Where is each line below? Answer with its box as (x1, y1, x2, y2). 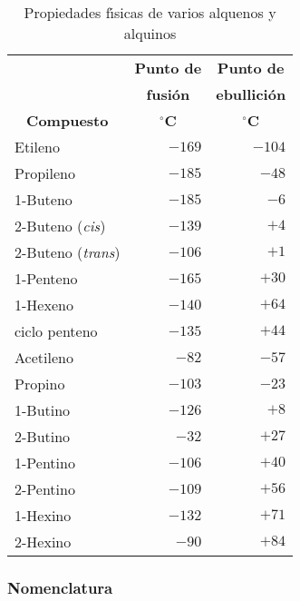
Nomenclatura (7, 576, 113, 598)
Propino (15, 373, 65, 394)
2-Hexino (15, 531, 72, 552)
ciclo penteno (15, 320, 98, 341)
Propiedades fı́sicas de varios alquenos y (24, 2, 276, 23)
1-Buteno (15, 189, 73, 210)
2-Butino (15, 426, 71, 447)
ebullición (216, 84, 286, 104)
